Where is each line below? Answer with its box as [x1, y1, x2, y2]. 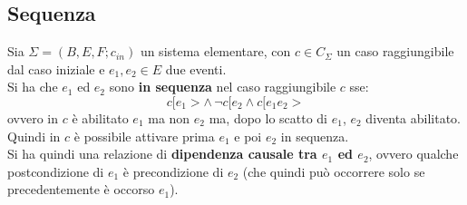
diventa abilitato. [365, 108, 461, 127]
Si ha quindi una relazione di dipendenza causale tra [7, 144, 317, 163]
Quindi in [7, 126, 61, 145]
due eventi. [165, 59, 227, 78]
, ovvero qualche [368, 144, 459, 163]
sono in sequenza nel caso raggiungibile [109, 77, 336, 96]
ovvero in [7, 108, 59, 127]
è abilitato [72, 108, 129, 127]
